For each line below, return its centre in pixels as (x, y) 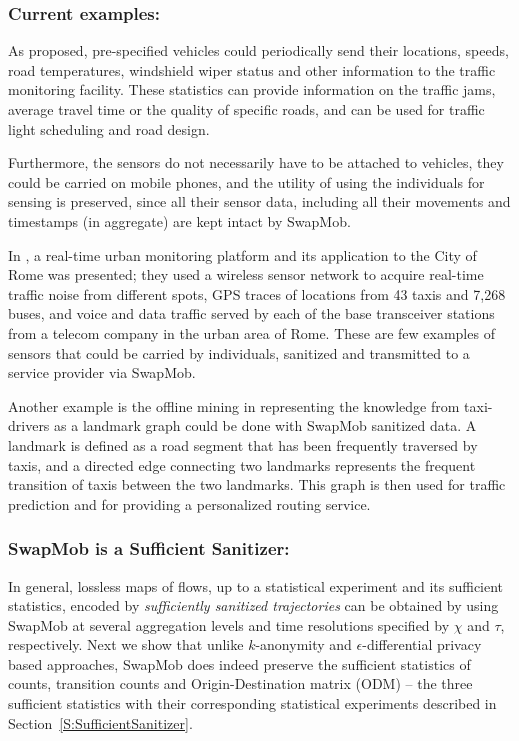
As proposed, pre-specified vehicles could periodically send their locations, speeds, (258, 50)
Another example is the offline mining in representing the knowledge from (234, 405)
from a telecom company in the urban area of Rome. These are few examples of (251, 332)
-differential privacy (422, 644)
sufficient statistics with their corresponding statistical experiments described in (252, 703)
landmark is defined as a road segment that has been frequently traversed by (243, 444)
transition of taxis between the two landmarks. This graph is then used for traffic (257, 484)
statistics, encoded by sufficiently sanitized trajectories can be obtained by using (253, 605)
